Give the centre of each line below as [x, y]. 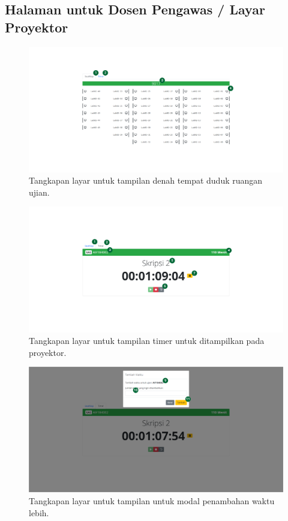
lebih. [39, 512]
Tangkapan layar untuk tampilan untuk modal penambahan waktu [152, 501]
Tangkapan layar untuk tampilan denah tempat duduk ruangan [146, 180]
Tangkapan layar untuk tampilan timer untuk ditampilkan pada [147, 341]
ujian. [39, 192]
